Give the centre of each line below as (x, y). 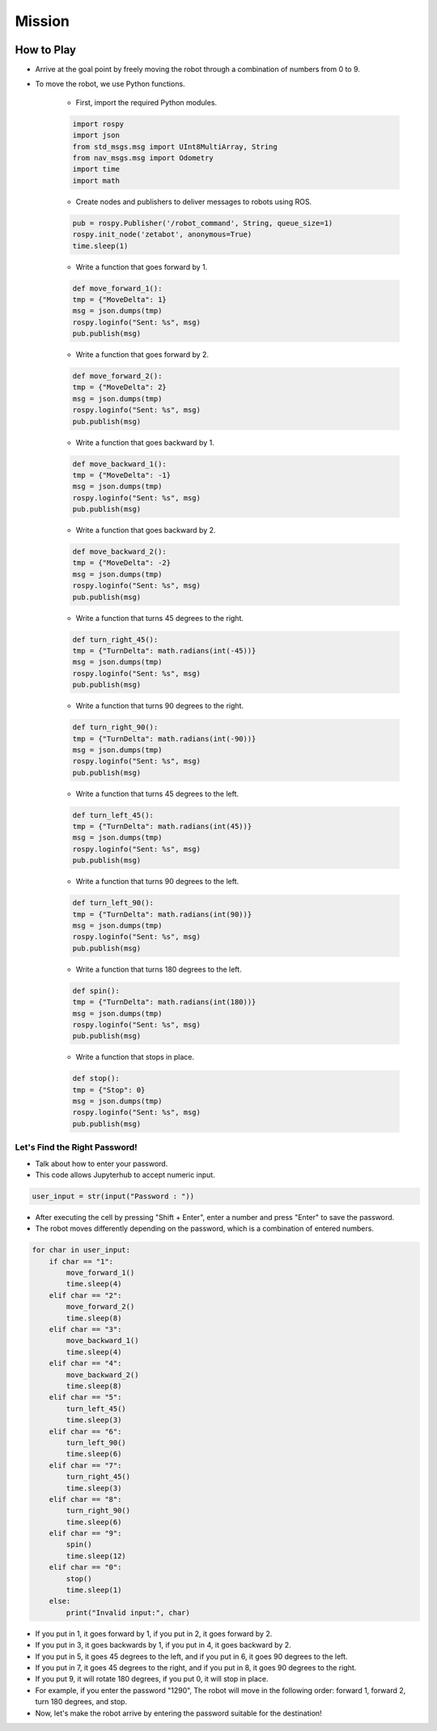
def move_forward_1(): (117, 288)
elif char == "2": (85, 1295)
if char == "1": (81, 1261)
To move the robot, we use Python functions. (110, 84)
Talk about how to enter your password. (102, 1163)
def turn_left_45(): (113, 815)
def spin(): (96, 991)
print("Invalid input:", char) (128, 1612)
